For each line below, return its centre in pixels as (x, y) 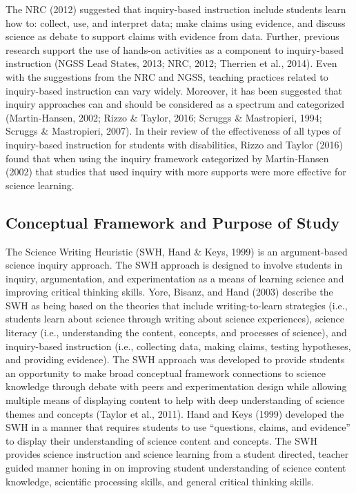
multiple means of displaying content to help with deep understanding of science (175, 400)
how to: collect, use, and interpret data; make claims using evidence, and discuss (176, 22)
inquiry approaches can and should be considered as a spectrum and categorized (175, 104)
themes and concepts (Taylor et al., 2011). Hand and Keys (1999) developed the (175, 413)
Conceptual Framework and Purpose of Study (173, 222)
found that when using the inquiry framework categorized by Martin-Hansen (167, 158)
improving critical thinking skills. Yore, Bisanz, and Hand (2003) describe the (169, 292)
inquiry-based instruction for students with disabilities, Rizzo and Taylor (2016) (174, 144)
